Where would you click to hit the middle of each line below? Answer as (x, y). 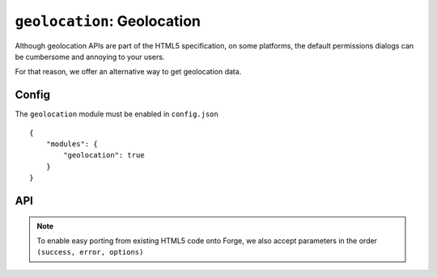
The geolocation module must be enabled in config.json (117, 114)
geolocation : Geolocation (108, 21)
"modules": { (72, 144)
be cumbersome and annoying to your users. (90, 57)
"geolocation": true (104, 155)
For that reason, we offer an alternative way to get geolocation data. (128, 72)
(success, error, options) (90, 252)
